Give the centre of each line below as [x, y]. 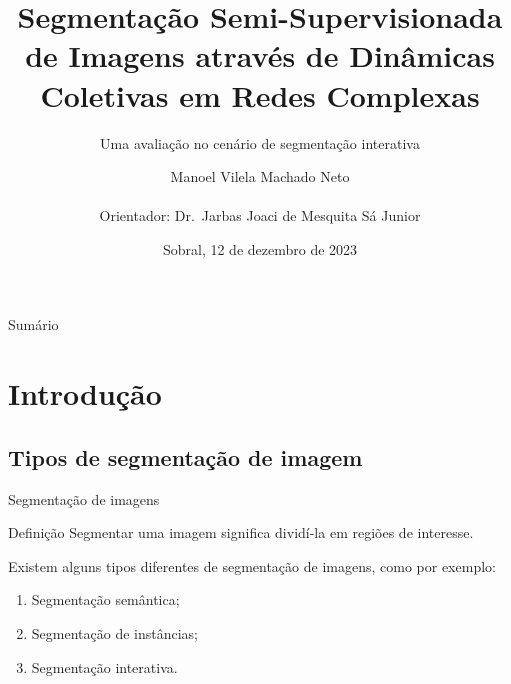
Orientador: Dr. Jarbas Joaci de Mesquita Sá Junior [260, 215]
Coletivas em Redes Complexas [260, 94]
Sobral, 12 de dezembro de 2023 [260, 248]
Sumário [33, 324]
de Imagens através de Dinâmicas [260, 55]
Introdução [85, 393]
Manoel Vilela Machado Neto [260, 176]
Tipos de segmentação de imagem [185, 456]
